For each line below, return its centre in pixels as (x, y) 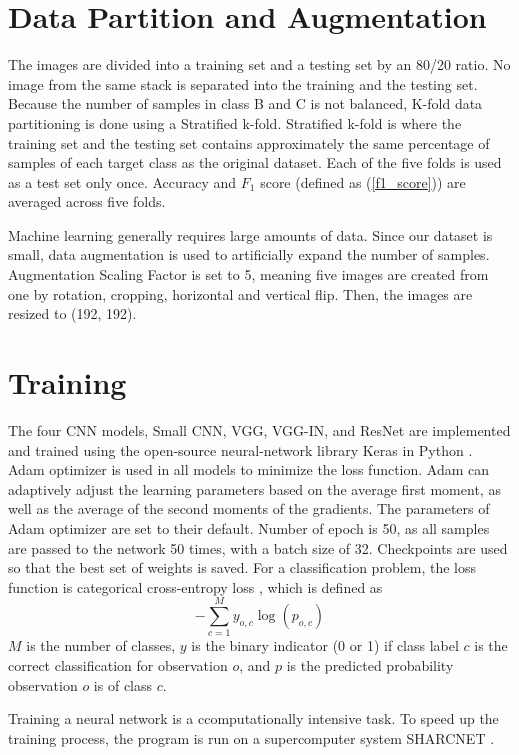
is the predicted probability (370, 665)
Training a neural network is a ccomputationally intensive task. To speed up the (253, 718)
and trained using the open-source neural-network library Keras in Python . (240, 449)
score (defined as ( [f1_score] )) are (363, 181)
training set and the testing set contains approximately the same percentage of (249, 142)
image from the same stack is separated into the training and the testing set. (243, 83)
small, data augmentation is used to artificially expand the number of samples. (249, 254)
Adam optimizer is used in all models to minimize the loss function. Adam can (249, 469)
